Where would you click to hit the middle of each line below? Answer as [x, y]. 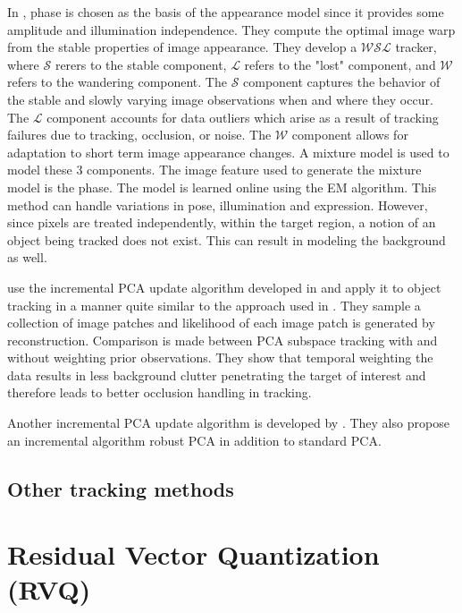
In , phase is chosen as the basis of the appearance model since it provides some [226, 12]
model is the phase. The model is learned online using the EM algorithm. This [222, 187]
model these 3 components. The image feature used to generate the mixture [214, 170]
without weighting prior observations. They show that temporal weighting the [220, 358]
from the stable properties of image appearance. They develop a [182, 47]
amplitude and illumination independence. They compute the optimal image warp [231, 29]
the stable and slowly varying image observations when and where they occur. [220, 99]
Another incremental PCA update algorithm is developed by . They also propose [228, 423]
